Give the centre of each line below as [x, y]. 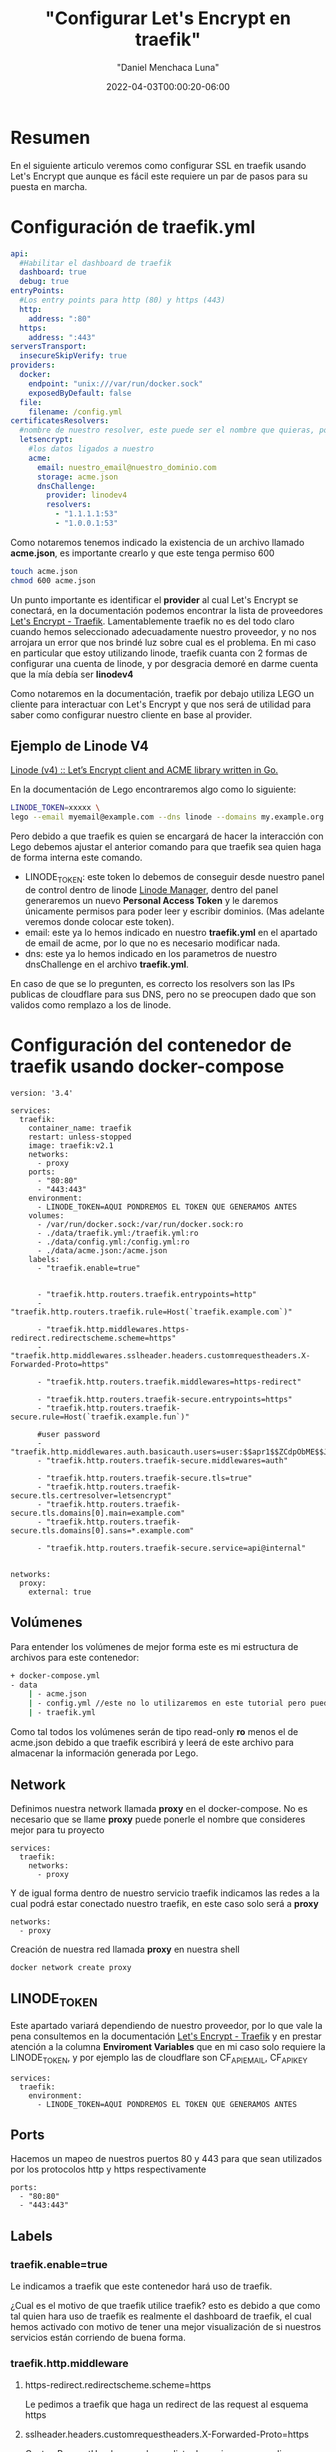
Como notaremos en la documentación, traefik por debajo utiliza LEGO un [162, 693]
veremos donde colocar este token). [99, 921]
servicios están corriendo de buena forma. [98, 2338]
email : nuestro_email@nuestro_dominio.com [126, 467]
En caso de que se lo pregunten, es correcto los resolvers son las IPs [152, 983]
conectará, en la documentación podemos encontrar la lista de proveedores [166, 610]
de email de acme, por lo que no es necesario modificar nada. [152, 943]
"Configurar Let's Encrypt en [168, 18]
